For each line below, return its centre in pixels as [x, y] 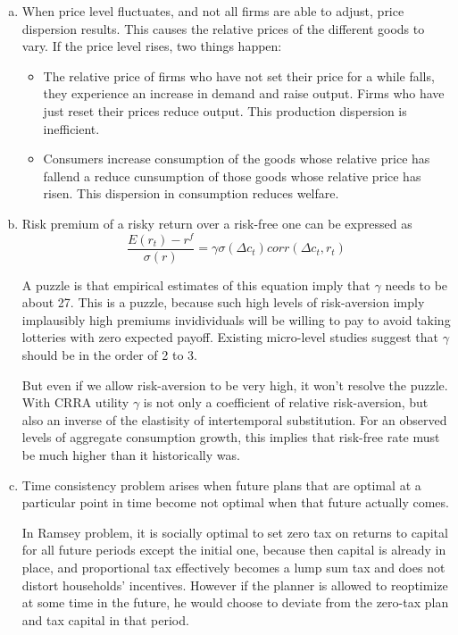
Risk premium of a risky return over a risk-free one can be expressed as [217, 223]
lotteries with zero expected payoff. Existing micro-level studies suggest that [230, 337]
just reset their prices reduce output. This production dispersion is [225, 110]
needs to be [416, 284]
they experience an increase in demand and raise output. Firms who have [244, 93]
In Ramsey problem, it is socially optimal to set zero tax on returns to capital [235, 532]
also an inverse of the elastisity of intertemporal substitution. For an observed [234, 419]
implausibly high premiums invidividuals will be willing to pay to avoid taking [236, 319]
